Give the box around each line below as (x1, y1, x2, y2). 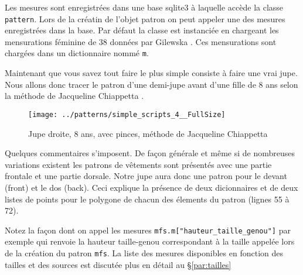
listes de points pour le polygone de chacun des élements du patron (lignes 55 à (5, 192, 290, 205)
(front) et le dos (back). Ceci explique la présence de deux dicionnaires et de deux (5, 181, 298, 193)
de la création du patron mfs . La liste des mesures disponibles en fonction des (5, 246, 283, 259)
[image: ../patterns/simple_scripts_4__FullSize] (28, 110, 226, 119)
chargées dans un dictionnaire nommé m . (5, 47, 149, 59)
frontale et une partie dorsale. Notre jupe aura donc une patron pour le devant (5, 170, 287, 182)
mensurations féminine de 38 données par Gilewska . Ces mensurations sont (5, 35, 277, 47)
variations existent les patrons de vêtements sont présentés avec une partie (5, 158, 272, 170)
